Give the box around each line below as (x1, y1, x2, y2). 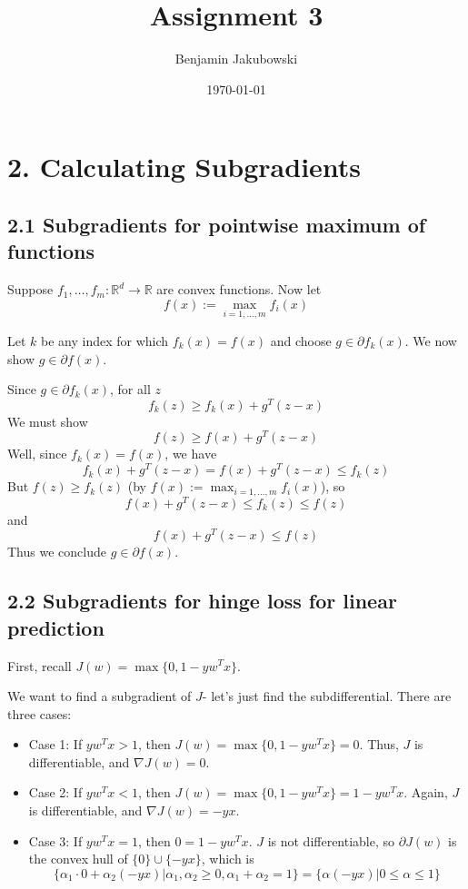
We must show (7, 411, 88, 430)
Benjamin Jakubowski (174, 49, 298, 68)
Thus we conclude (7, 542, 106, 561)
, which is (201, 849, 254, 868)
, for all (110, 380, 151, 399)
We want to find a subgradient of (7, 687, 192, 706)
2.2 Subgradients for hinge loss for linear (7, 587, 397, 615)
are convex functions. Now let (156, 280, 322, 299)
